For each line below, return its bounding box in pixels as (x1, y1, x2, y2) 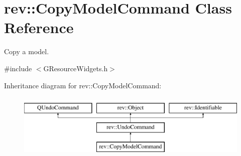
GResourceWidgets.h (43, 63, 108, 73)
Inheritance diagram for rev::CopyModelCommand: (4, 80, 162, 90)
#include (4, 63, 32, 73)
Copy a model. (4, 46, 49, 57)
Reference (4, 17, 74, 38)
